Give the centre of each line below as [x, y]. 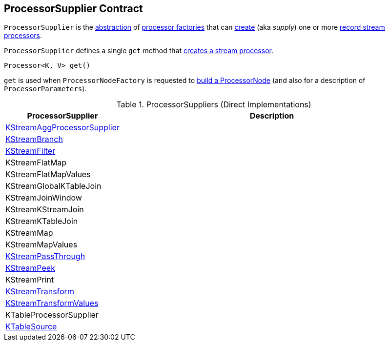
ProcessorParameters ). [45, 89]
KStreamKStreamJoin [45, 210]
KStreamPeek [30, 268]
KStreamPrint [30, 280]
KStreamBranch [34, 139]
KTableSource [31, 327]
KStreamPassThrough [45, 256]
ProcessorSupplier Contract [73, 9]
